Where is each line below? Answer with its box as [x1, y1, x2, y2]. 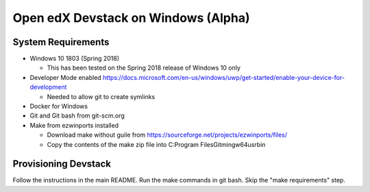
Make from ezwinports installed [29, 121, 119, 129]
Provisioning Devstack [12, 158, 112, 170]
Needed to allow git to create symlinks [47, 92, 156, 100]
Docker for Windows [29, 102, 88, 111]
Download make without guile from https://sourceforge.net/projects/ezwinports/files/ [47, 131, 288, 139]
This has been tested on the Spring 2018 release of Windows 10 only [47, 64, 241, 72]
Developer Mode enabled [29, 73, 102, 81]
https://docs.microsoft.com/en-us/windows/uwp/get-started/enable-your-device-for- [103, 73, 345, 81]
